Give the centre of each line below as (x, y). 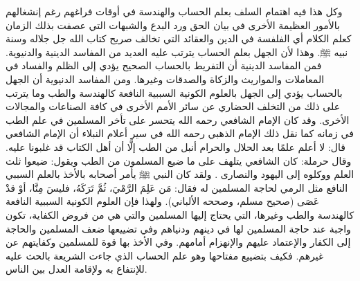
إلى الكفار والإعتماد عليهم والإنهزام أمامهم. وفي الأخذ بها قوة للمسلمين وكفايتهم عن (178, 242)
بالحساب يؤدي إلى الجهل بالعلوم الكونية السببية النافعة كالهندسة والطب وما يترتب (174, 92)
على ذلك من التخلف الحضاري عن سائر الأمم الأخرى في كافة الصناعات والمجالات (173, 106)
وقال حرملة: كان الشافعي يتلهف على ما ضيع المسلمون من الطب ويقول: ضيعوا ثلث (179, 160)
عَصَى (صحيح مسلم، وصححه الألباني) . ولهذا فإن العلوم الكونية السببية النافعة (163, 201)
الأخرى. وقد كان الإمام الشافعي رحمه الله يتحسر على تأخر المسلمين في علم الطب (178, 119)
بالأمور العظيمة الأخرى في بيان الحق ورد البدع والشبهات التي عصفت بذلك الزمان (173, 25)
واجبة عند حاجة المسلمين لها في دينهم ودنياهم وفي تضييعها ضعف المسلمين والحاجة (178, 228)
